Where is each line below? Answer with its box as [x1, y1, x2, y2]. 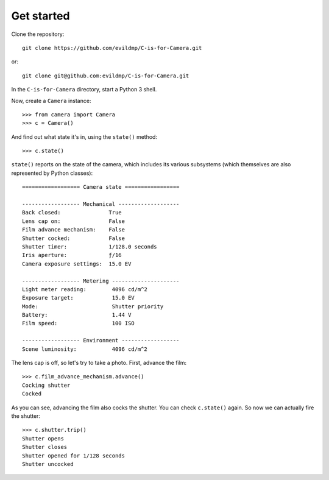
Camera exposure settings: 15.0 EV [22, 260, 132, 267]
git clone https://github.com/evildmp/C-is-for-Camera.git [22, 44, 202, 51]
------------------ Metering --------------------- [22, 277, 180, 284]
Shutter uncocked [22, 461, 74, 467]
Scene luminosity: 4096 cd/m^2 [22, 345, 147, 353]
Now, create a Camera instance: [11, 97, 91, 104]
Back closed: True [22, 209, 122, 216]
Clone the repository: [11, 30, 65, 38]
